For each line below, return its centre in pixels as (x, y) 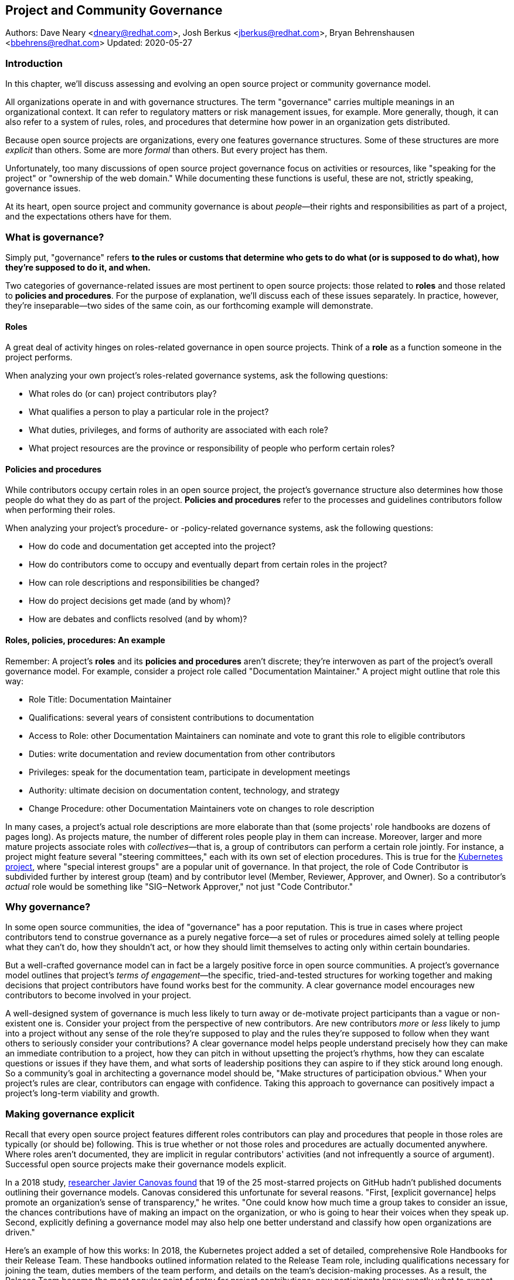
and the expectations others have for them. (88, 217)
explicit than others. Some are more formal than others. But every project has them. (166, 150)
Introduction (34, 63)
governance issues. (43, 188)
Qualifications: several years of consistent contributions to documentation (171, 717)
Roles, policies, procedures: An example (85, 640)
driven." (20, 1232)
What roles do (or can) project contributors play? (123, 394)
